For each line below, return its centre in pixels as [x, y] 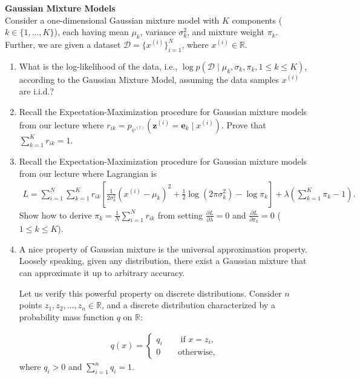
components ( [257, 20]
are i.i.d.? [37, 91]
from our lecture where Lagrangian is [88, 173]
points [31, 305]
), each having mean [91, 32]
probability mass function [66, 316]
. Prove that [244, 124]
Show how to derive [55, 215]
